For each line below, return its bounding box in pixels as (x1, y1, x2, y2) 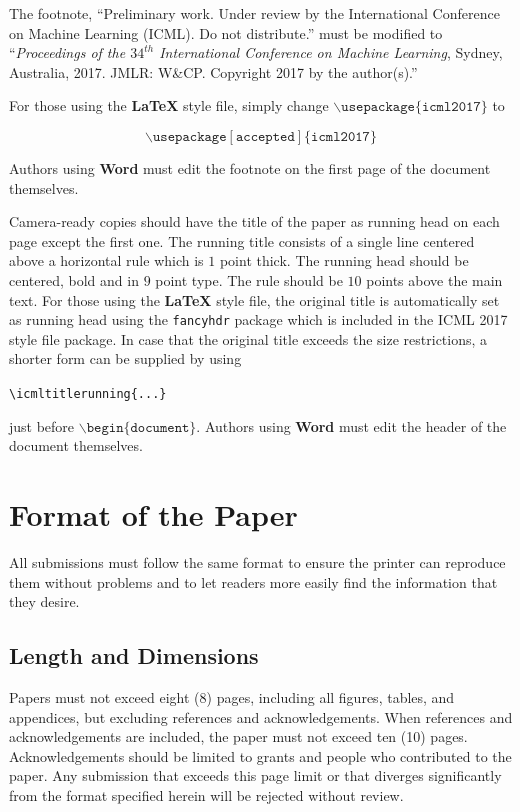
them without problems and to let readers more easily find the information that (9, 571, 498, 592)
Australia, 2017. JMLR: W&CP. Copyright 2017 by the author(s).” (9, 61, 418, 82)
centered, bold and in (9, 269, 139, 290)
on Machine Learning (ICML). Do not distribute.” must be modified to (9, 22, 443, 43)
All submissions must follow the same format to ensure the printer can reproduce (9, 551, 506, 572)
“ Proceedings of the (9, 42, 126, 63)
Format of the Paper (9, 494, 298, 534)
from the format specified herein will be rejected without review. (9, 784, 404, 805)
